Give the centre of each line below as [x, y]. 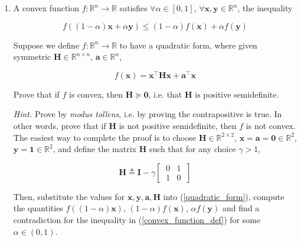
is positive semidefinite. [237, 94]
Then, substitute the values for [69, 196]
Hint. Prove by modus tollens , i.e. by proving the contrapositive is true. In [148, 114]
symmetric [32, 57]
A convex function [46, 8]
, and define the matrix [94, 149]
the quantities [38, 208]
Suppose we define [46, 45]
